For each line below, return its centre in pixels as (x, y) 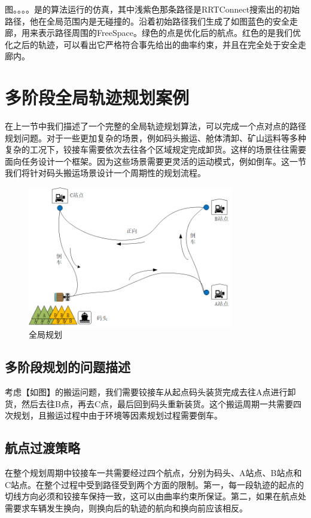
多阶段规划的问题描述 (68, 367)
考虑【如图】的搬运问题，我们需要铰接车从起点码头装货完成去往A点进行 (146, 392)
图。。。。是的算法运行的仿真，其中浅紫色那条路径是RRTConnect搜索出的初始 (153, 9)
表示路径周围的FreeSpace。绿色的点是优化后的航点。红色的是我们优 (169, 33)
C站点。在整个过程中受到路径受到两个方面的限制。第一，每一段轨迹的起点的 (155, 484)
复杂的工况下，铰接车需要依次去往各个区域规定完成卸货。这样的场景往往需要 (155, 149)
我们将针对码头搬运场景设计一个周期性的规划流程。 (105, 173)
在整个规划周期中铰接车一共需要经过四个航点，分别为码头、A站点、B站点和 (153, 473)
